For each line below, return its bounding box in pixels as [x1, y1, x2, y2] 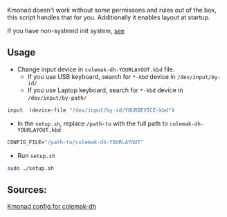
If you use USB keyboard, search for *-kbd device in [27, 72, 176, 80]
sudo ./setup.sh [7, 164, 54, 172]
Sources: [7, 184, 47, 196]
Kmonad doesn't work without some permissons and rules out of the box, [7, 6, 217, 14]
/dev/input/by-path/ [27, 94, 87, 101]
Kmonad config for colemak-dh [7, 202, 97, 211]
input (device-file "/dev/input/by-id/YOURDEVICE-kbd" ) [7, 107, 175, 114]
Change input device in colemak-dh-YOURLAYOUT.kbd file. [17, 65, 175, 73]
